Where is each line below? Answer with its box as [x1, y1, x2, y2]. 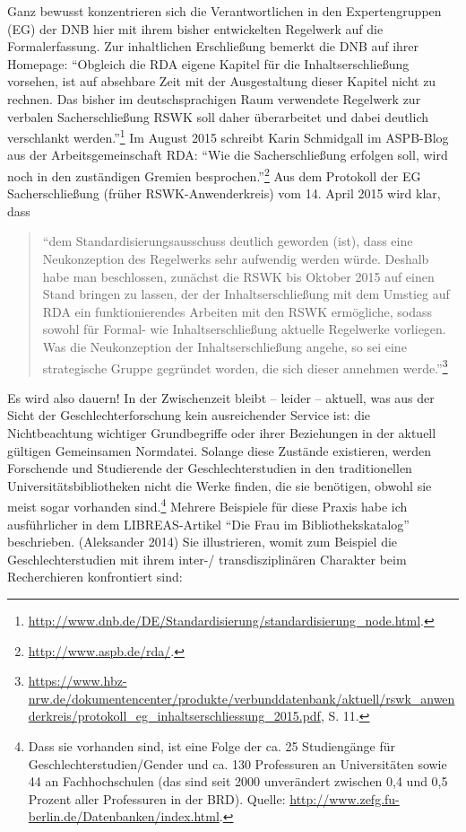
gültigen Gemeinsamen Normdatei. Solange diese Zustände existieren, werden [7, 441, 432, 460]
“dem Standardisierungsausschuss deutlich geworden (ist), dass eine [42, 232, 413, 250]
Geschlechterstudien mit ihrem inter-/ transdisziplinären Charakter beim [7, 549, 407, 568]
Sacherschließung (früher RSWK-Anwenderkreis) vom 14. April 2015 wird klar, [7, 184, 441, 203]
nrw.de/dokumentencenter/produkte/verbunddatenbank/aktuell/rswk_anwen [28, 688, 455, 707]
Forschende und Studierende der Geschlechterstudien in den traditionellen [7, 459, 412, 477]
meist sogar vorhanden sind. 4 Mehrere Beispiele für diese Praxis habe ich [7, 495, 408, 516]
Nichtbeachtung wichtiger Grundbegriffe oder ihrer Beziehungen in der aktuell [7, 424, 436, 442]
